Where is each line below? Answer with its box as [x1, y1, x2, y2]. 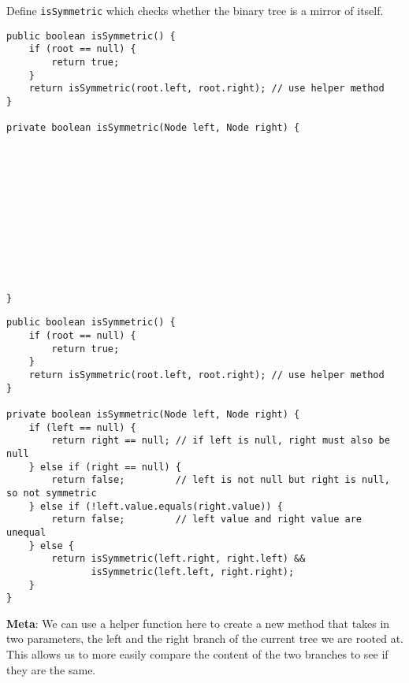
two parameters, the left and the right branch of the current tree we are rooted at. [6, 630, 404, 647]
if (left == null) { [28, 421, 136, 433]
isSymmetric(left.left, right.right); [91, 566, 295, 577]
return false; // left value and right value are [51, 514, 363, 525]
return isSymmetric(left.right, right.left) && [51, 553, 306, 565]
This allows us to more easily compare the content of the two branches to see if [6, 646, 389, 663]
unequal [6, 526, 46, 538]
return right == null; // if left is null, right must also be [51, 435, 390, 447]
